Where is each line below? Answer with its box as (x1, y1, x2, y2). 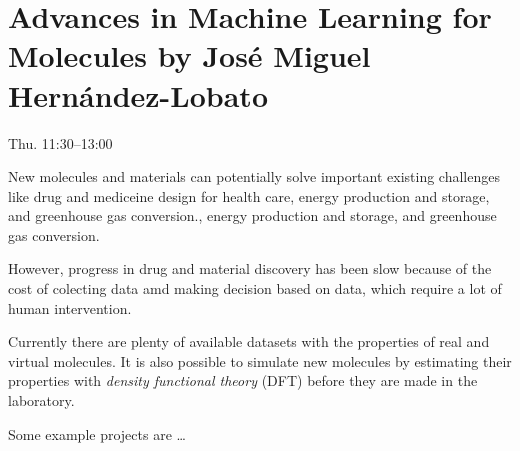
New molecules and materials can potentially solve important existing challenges (8, 166, 500, 187)
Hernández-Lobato (8, 74, 268, 115)
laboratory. (8, 390, 75, 411)
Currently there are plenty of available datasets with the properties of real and (8, 331, 490, 352)
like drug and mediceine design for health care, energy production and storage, (8, 185, 490, 206)
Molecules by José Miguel (8, 35, 371, 76)
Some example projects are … (8, 423, 186, 444)
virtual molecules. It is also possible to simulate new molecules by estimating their (8, 350, 512, 371)
